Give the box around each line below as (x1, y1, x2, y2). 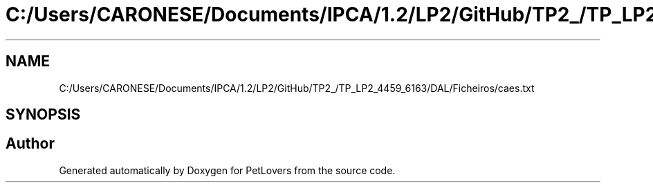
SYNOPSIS (6, 106, 81, 124)
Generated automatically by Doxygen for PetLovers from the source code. (59, 164, 396, 176)
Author (6, 135, 55, 153)
